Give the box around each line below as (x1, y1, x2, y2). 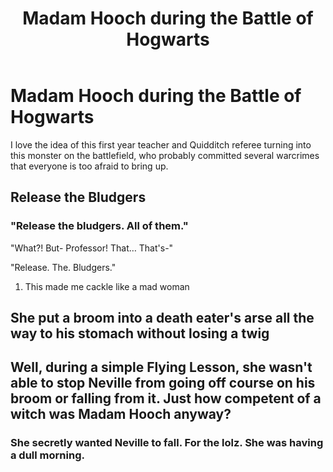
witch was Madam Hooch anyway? (10, 406, 232, 423)
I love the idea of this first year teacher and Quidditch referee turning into (10, 138, 312, 151)
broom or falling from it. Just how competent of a (10, 390, 322, 407)
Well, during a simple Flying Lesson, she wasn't (10, 359, 313, 376)
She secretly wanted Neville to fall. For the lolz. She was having (10, 436, 324, 450)
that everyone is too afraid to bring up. (10, 160, 169, 172)
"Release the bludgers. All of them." (10, 219, 189, 233)
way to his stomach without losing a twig (10, 325, 270, 342)
